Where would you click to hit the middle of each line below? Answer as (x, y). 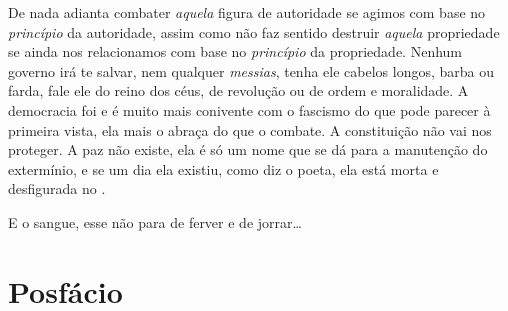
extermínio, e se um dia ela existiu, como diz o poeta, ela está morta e (223, 168)
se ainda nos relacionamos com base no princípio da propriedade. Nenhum (235, 51)
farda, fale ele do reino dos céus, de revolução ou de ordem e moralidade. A (238, 90)
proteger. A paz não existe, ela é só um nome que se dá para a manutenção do (248, 149)
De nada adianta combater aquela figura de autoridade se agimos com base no (247, 12)
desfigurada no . (57, 188)
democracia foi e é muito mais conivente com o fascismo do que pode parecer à (249, 109)
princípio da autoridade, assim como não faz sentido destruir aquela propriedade (254, 31)
